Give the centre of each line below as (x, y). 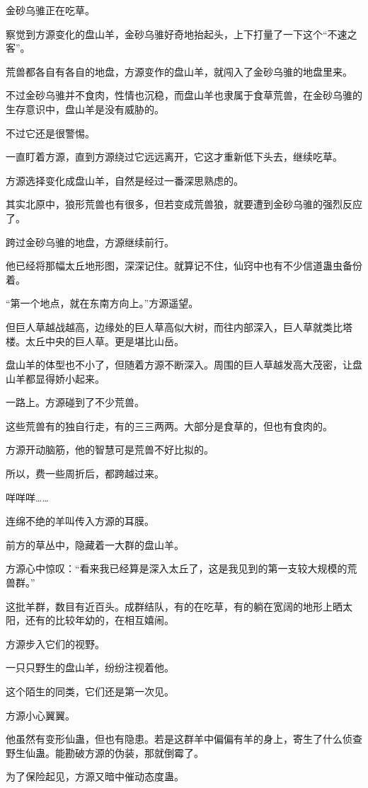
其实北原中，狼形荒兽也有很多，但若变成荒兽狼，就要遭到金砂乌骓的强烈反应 (184, 204)
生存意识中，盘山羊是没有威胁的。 (85, 109)
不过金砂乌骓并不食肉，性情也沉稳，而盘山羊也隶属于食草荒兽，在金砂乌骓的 (184, 95)
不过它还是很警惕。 (50, 133)
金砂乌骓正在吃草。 (50, 10)
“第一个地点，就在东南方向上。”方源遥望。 (102, 303)
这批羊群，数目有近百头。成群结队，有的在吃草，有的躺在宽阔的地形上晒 (174, 606)
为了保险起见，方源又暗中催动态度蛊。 (95, 776)
